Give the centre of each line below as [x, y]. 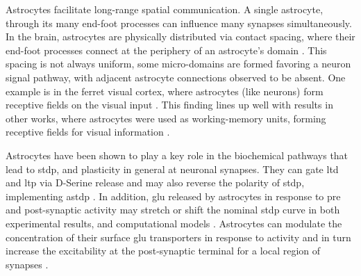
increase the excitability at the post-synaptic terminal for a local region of [163, 251]
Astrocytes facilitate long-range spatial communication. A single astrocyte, [165, 9]
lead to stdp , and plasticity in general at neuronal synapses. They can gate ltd [172, 169]
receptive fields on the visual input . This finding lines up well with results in [169, 105]
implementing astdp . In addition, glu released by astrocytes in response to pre [173, 196]
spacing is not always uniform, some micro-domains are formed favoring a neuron [178, 64]
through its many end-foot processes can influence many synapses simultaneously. [179, 23]
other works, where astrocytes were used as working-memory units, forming [166, 118]
